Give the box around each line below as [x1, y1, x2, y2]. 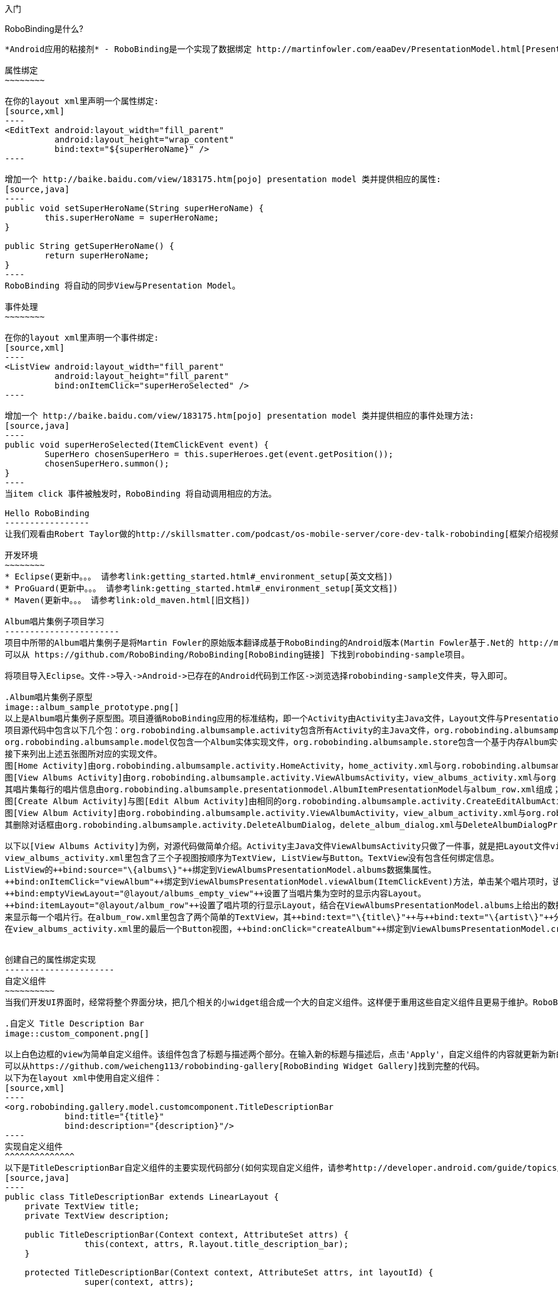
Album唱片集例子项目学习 [5, 617, 105, 626]
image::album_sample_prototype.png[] [5, 702, 180, 712]
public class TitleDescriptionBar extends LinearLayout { [5, 1192, 279, 1201]
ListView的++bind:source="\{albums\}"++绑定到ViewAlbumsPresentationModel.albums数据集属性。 [5, 865, 437, 875]
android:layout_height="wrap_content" [54, 135, 234, 144]
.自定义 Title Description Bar [5, 1019, 144, 1028]
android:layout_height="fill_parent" [54, 371, 229, 381]
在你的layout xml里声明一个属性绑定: [5, 96, 159, 106]
